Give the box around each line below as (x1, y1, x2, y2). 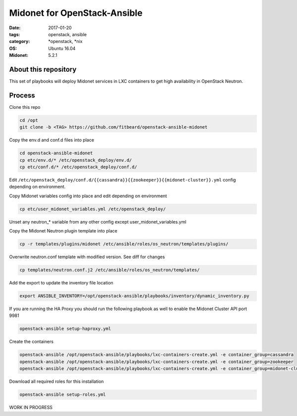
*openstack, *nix (48, 39, 83, 45)
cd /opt (19, 117, 38, 123)
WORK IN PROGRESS (9, 405, 53, 411)
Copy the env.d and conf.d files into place (9, 137, 94, 143)
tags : (9, 31, 20, 37)
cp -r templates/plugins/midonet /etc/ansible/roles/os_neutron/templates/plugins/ (19, 241, 229, 247)
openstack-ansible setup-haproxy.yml (19, 326, 111, 331)
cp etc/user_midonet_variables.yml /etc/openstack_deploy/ (19, 206, 166, 212)
